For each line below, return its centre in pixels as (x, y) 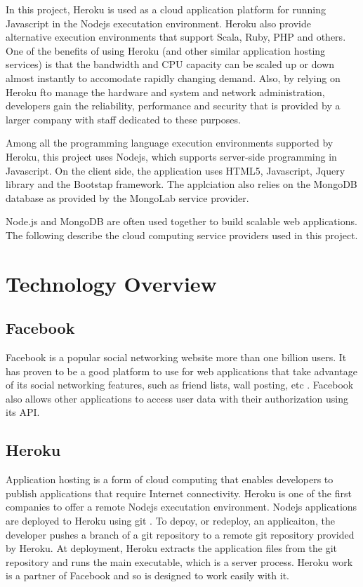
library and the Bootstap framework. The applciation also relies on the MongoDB (181, 184)
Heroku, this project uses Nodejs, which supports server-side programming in (171, 156)
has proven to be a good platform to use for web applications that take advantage (181, 371)
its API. (23, 412)
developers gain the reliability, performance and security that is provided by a (173, 106)
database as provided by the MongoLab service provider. (127, 197)
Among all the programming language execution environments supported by (170, 143)
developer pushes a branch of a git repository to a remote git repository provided (180, 534)
